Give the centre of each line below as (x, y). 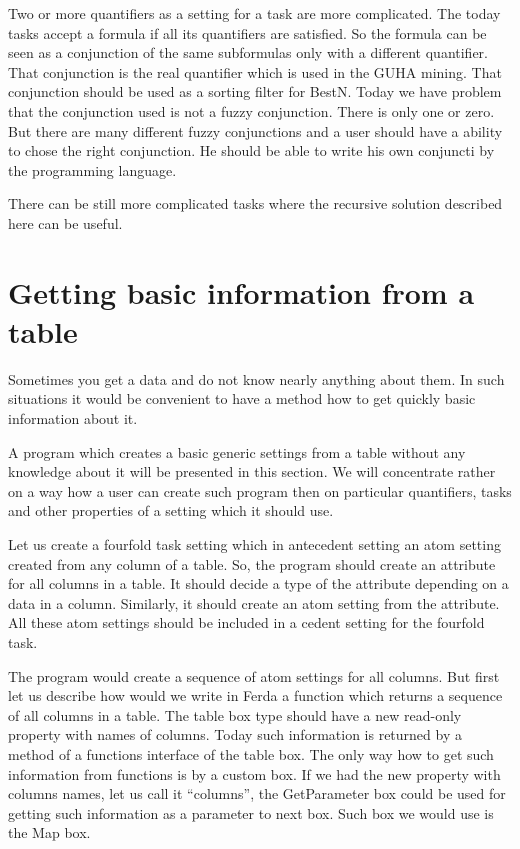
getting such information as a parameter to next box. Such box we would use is (251, 812)
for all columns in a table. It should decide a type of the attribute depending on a (258, 583)
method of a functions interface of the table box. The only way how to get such (251, 753)
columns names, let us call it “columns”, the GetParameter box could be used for (257, 793)
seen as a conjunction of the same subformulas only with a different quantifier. (248, 52)
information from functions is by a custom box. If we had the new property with (254, 773)
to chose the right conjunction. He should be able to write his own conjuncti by (251, 150)
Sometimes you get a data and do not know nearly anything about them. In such (256, 378)
